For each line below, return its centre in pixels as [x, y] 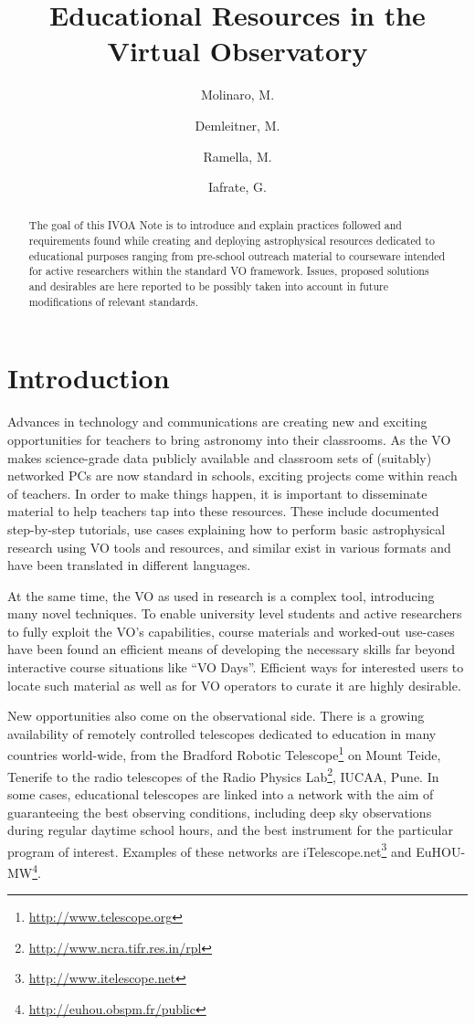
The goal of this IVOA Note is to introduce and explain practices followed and [215, 225]
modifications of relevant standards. [114, 301]
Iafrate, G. [237, 187]
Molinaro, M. [237, 95]
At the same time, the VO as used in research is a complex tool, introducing [221, 595]
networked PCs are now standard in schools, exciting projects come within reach [232, 476]
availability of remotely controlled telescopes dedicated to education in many [222, 733]
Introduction [89, 378]
